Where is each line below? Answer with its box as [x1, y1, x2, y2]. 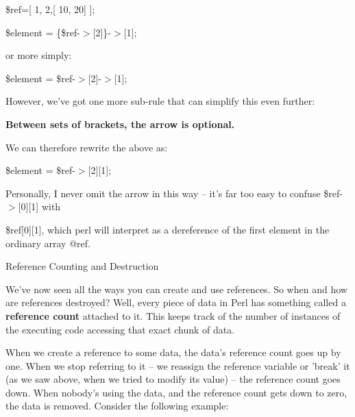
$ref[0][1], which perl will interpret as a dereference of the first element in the [5, 222, 330, 236]
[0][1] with [18, 199, 61, 214]
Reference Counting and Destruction [5, 259, 159, 273]
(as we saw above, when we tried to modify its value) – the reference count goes [5, 372, 341, 386]
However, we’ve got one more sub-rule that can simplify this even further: [5, 94, 315, 108]
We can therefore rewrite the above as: [5, 140, 168, 154]
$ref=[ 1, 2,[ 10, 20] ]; [5, 2, 95, 16]
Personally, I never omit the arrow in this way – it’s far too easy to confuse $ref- [5, 186, 343, 200]
